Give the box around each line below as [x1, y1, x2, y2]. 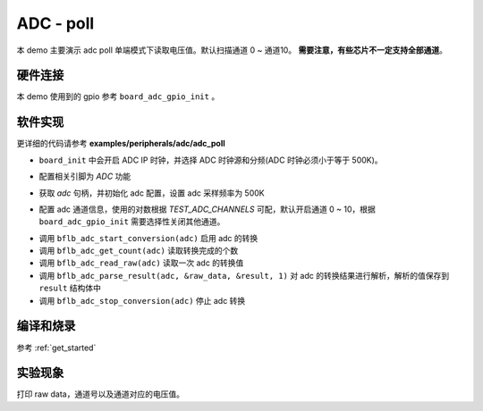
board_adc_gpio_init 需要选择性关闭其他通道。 [38, 216, 225, 227]
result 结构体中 [38, 282, 102, 294]
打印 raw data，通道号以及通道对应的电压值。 [16, 389, 185, 399]
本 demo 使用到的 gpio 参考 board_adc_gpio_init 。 [16, 91, 220, 102]
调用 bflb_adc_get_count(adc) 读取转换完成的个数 [38, 246, 239, 256]
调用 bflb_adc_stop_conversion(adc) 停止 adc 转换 [38, 295, 246, 306]
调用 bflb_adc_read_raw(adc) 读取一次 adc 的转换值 [38, 257, 244, 268]
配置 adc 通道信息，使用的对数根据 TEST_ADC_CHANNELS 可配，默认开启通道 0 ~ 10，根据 [38, 204, 376, 214]
